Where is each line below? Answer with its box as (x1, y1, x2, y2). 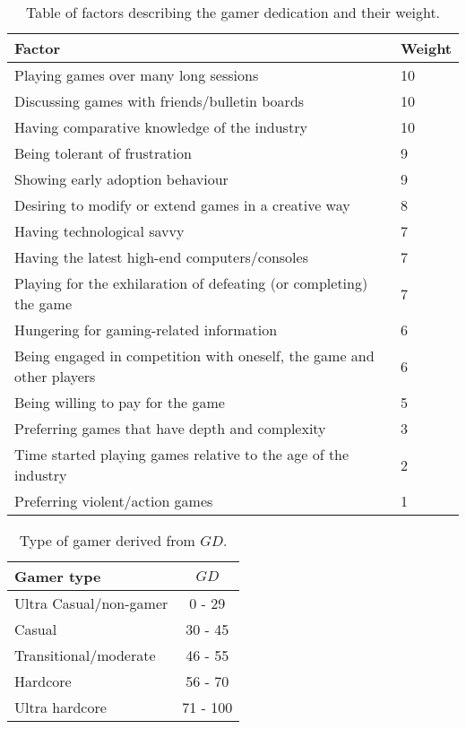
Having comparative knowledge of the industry (14, 117, 307, 137)
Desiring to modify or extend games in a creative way (14, 195, 350, 215)
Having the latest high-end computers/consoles (14, 247, 308, 267)
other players (14, 366, 96, 386)
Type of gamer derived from (19, 530, 195, 551)
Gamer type (14, 566, 101, 586)
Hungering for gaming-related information (14, 319, 278, 340)
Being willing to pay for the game (14, 392, 225, 412)
